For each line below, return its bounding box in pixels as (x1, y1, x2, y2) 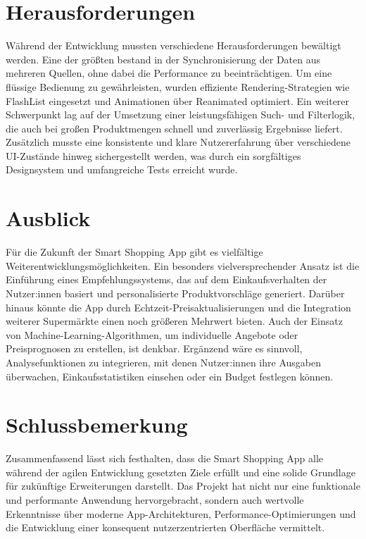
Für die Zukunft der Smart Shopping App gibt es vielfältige (6, 244, 263, 259)
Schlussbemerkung (6, 410, 188, 439)
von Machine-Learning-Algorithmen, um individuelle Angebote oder (6, 327, 298, 342)
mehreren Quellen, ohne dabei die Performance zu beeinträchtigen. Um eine (6, 66, 332, 80)
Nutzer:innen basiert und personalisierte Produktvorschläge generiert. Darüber (6, 285, 345, 300)
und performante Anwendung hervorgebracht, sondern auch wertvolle (6, 492, 304, 507)
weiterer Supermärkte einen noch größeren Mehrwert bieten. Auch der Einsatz (6, 314, 343, 328)
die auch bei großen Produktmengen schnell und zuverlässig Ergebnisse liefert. (6, 120, 343, 135)
